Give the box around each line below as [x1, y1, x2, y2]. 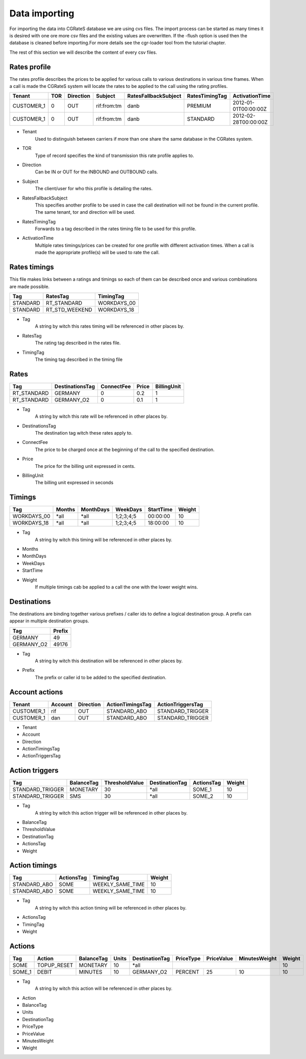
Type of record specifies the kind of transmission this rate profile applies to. [35, 152, 194, 159]
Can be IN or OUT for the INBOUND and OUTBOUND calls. [35, 169, 158, 175]
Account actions [9, 688, 63, 696]
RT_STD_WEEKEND [46, 306, 93, 313]
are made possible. [9, 283, 50, 289]
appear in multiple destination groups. [9, 618, 89, 624]
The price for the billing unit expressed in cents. [35, 463, 136, 469]
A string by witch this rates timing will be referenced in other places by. [35, 323, 185, 329]
